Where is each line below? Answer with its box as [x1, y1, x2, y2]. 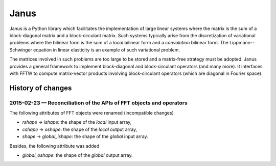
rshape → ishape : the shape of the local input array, [22, 119, 132, 125]
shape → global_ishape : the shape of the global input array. [22, 133, 148, 140]
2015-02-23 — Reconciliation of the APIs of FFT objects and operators [9, 99, 188, 106]
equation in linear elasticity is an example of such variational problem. [33, 46, 180, 53]
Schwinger [9, 46, 33, 53]
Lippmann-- [229, 40, 255, 46]
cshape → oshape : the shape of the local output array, [22, 126, 137, 132]
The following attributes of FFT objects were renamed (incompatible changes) [9, 110, 174, 116]
